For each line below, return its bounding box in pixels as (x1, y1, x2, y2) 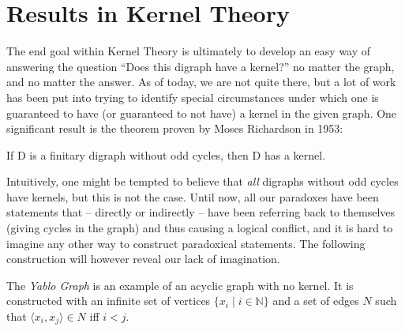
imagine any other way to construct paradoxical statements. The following (6, 235, 366, 251)
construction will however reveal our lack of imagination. (6, 250, 280, 267)
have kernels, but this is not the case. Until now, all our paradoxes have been (6, 188, 379, 205)
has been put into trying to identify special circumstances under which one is (6, 88, 379, 105)
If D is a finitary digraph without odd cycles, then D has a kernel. (6, 146, 326, 163)
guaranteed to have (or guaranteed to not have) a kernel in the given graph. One (6, 104, 397, 121)
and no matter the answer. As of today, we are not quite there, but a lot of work (6, 73, 396, 90)
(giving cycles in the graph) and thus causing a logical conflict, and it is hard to (6, 220, 393, 236)
